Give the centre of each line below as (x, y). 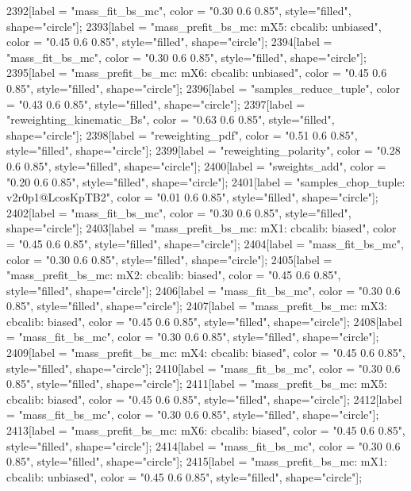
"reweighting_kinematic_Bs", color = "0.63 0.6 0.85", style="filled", (171, 119)
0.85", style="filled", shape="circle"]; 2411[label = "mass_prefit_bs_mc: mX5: (197, 384)
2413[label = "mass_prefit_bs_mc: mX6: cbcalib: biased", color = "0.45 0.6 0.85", (206, 430)
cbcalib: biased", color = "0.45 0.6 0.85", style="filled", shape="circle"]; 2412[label (204, 399)
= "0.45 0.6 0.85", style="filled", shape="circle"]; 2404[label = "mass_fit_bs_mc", (205, 243)
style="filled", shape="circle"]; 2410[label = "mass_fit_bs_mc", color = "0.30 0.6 (204, 368)
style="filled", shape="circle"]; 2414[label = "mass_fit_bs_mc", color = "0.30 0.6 (204, 445)
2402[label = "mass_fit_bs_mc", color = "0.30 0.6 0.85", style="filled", (179, 212)
